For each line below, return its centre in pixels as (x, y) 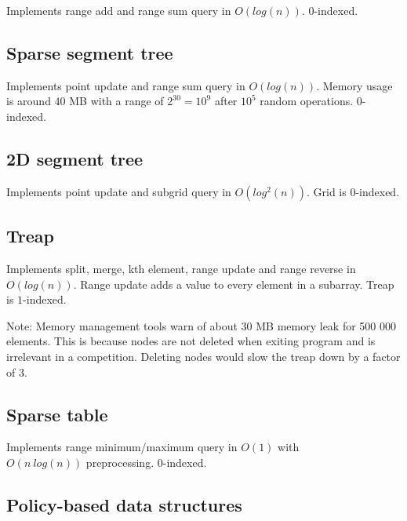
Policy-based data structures (124, 504)
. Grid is (326, 191)
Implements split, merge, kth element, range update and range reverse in (181, 268)
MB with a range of (116, 101)
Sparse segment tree (90, 52)
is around (29, 101)
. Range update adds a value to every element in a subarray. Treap (234, 284)
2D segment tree (75, 158)
